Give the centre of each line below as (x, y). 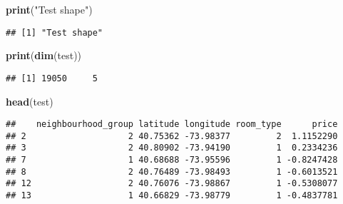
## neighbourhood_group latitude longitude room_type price (172, 124)
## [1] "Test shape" (55, 32)
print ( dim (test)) (44, 55)
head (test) (30, 101)
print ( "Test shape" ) (49, 9)
